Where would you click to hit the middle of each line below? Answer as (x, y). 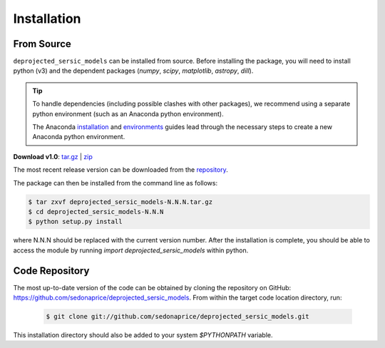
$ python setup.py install (75, 222)
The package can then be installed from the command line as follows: (115, 183)
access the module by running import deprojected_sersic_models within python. (131, 250)
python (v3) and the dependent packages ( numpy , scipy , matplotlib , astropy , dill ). (133, 71)
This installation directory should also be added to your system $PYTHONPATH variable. (143, 334)
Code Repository (51, 271)
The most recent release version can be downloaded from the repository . (120, 170)
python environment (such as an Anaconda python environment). (128, 113)
